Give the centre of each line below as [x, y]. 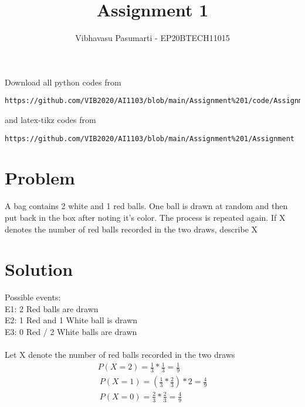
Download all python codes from [63, 82]
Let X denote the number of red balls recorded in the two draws [120, 355]
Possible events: [33, 297]
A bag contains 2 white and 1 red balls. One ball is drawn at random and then [146, 206]
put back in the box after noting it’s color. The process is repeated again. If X [145, 217]
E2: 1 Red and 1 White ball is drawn [71, 320]
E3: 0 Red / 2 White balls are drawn [71, 332]
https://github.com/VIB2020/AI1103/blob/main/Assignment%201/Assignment [150, 138]
